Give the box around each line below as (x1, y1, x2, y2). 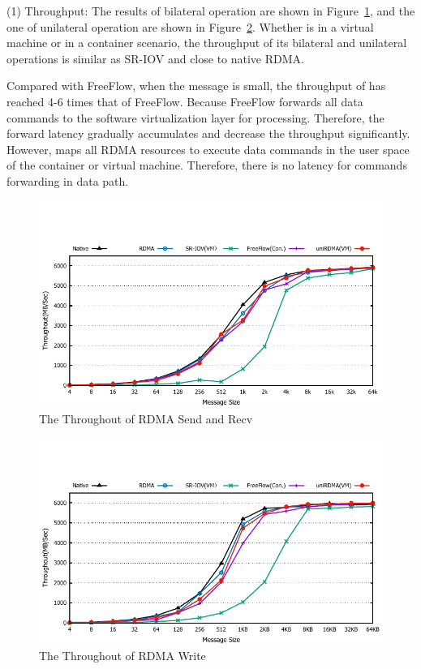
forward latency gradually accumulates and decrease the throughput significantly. (6, 125, 410, 142)
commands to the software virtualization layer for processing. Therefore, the (6, 109, 384, 126)
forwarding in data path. (6, 172, 129, 189)
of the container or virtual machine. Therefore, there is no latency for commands (6, 157, 407, 174)
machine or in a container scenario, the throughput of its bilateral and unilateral (6, 34, 407, 51)
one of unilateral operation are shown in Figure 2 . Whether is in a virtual (6, 18, 374, 35)
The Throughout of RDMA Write (39, 647, 206, 664)
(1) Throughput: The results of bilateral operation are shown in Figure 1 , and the (6, 2, 415, 19)
